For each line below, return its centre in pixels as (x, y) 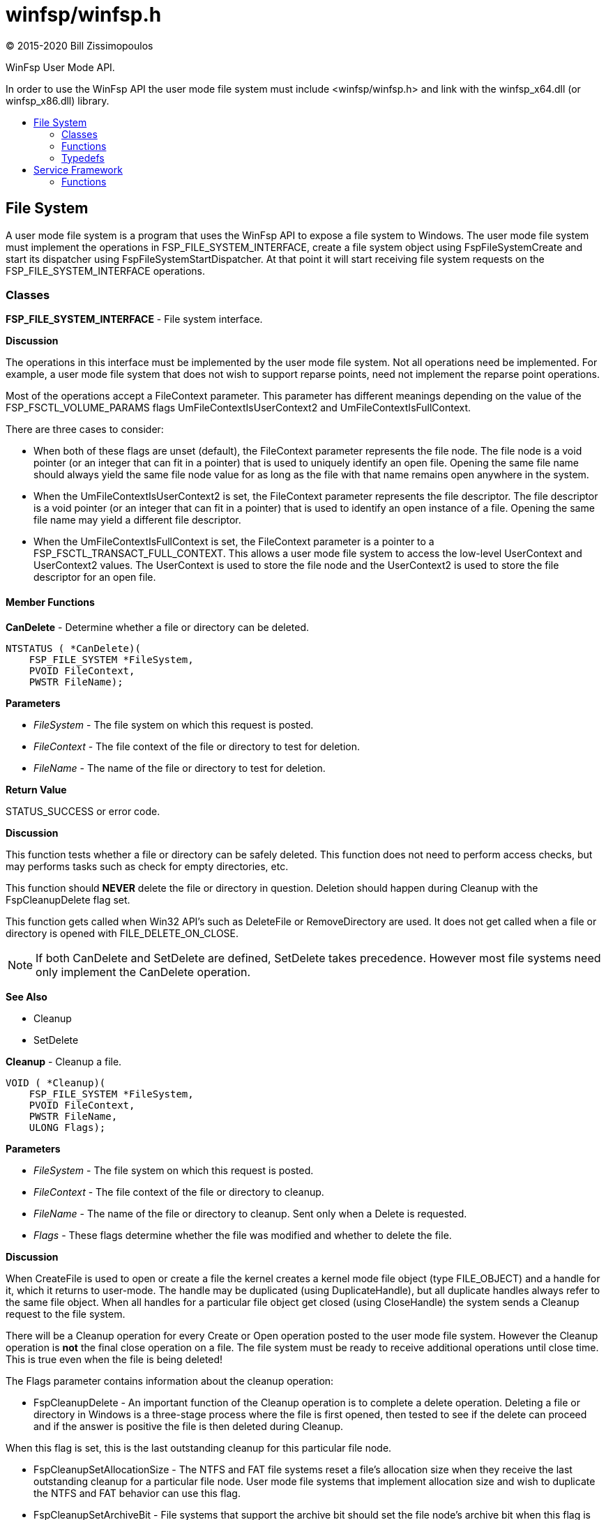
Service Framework (78, 169)
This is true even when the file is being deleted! (114, 1359)
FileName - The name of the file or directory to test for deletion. (180, 768)
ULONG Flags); (67, 1127)
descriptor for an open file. (95, 577)
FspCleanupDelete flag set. (68, 899)
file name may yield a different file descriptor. (137, 520)
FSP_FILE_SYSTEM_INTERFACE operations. (105, 271)
